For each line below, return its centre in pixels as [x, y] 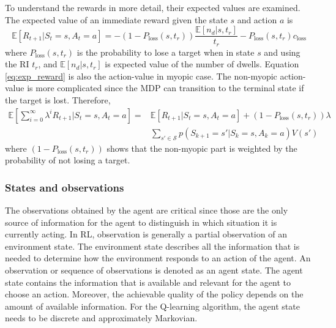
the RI [17, 64]
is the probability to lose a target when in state [166, 52]
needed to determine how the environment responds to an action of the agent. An [158, 258]
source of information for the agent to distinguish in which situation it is [141, 222]
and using [282, 52]
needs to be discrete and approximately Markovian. [101, 318]
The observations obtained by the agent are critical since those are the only [147, 210]
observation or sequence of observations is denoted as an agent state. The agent [154, 270]
